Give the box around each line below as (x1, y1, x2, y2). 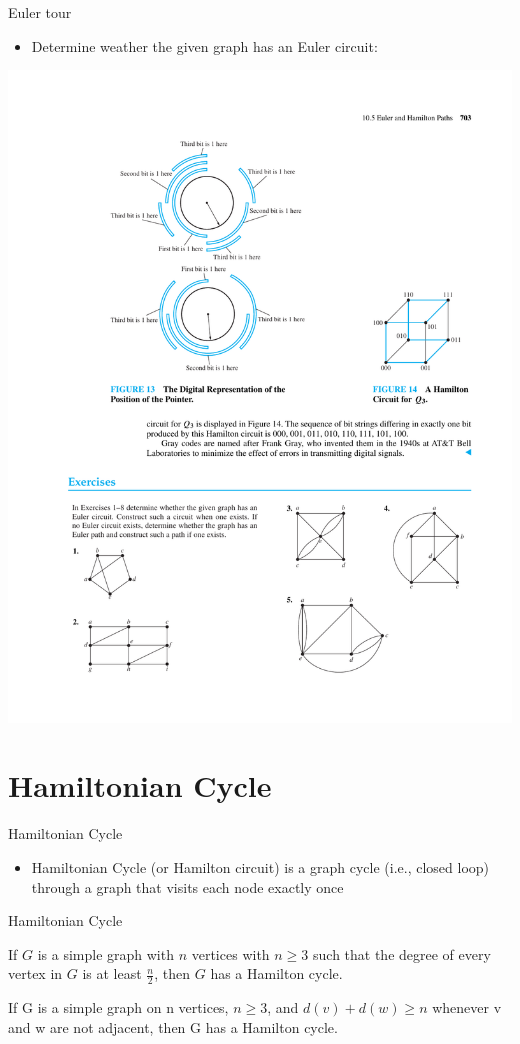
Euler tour (8, 2, 72, 22)
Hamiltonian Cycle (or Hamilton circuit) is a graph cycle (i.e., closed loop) (31, 856, 490, 877)
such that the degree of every (313, 943, 491, 964)
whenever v (432, 997, 502, 1018)
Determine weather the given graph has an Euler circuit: (31, 35, 378, 56)
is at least (82, 963, 142, 984)
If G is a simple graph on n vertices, (8, 997, 229, 1018)
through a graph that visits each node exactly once (31, 876, 344, 897)
